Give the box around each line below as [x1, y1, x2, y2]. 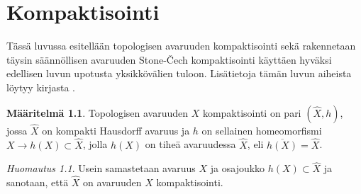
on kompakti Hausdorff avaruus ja [42, 122, 190, 137]
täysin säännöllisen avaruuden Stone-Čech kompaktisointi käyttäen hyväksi [6, 52, 332, 67]
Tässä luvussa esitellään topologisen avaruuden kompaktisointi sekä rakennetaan [6, 38, 356, 53]
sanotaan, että [6, 175, 69, 190]
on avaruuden [83, 175, 142, 190]
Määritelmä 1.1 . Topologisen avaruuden [6, 105, 189, 120]
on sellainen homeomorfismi [201, 122, 322, 137]
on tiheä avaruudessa [145, 137, 236, 152]
